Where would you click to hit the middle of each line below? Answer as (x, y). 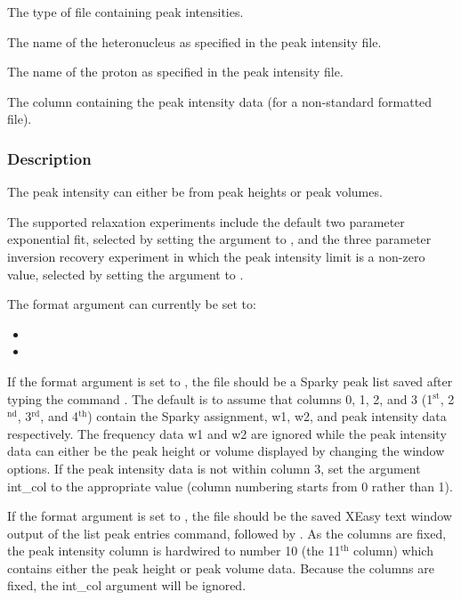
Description (49, 158)
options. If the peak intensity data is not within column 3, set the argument (214, 468)
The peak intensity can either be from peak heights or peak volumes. (195, 192)
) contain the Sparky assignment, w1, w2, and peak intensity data (267, 416)
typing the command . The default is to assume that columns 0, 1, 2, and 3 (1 (220, 398)
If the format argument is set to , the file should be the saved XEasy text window (230, 516)
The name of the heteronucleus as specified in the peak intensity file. (194, 41)
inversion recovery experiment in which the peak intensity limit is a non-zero (216, 256)
